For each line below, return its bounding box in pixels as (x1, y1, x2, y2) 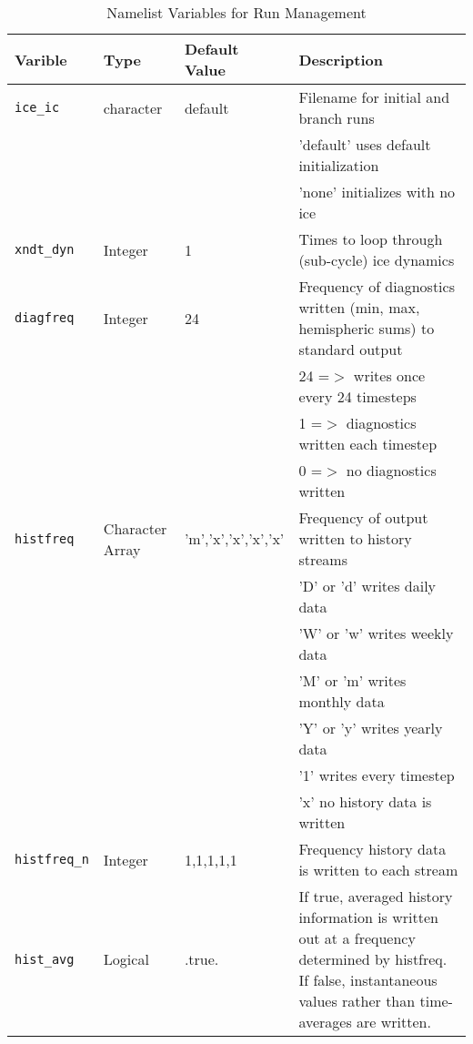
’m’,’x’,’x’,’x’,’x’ (184, 528, 285, 549)
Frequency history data (298, 838, 447, 859)
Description (298, 48, 383, 70)
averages (298, 1011, 352, 1032)
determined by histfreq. (298, 948, 448, 969)
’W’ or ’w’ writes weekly (298, 623, 454, 644)
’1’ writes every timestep (298, 765, 455, 786)
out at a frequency (298, 927, 416, 948)
